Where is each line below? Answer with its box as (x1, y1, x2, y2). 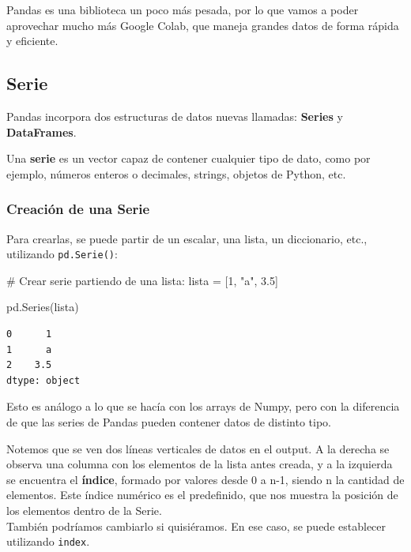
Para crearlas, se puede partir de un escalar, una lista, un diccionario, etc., (6, 230, 368, 246)
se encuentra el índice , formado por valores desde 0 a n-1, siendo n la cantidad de (6, 471, 405, 487)
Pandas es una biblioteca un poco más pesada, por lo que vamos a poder (6, 2, 359, 17)
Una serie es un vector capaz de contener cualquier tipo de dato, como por (6, 150, 371, 167)
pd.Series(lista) (6, 299, 79, 315)
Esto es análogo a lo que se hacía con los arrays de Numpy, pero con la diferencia (6, 398, 400, 415)
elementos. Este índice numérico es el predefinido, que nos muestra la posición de (6, 486, 398, 503)
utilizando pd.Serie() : (6, 246, 118, 262)
